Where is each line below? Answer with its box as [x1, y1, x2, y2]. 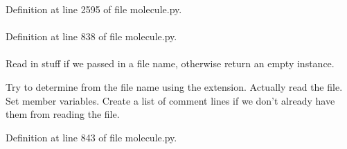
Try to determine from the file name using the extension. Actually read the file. [6, 79, 343, 94]
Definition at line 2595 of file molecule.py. [6, 2, 182, 16]
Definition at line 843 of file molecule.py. [6, 130, 177, 144]
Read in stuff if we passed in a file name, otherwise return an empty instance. [6, 56, 335, 71]
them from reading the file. [6, 107, 120, 121]
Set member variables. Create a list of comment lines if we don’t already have [6, 93, 335, 107]
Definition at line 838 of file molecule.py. [6, 29, 177, 44]
